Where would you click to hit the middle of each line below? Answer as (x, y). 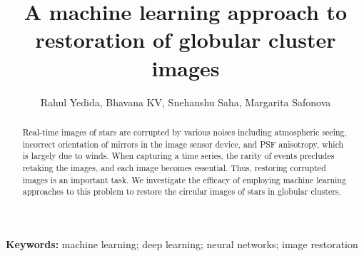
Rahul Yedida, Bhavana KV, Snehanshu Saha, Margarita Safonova (186, 102)
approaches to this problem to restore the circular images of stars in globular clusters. (182, 191)
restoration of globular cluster (186, 40)
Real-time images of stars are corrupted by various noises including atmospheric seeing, (184, 132)
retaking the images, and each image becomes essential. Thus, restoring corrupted (174, 167)
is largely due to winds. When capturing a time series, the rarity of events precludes (178, 156)
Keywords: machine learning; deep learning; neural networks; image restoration (182, 244)
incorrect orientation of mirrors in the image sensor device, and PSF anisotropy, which (183, 144)
